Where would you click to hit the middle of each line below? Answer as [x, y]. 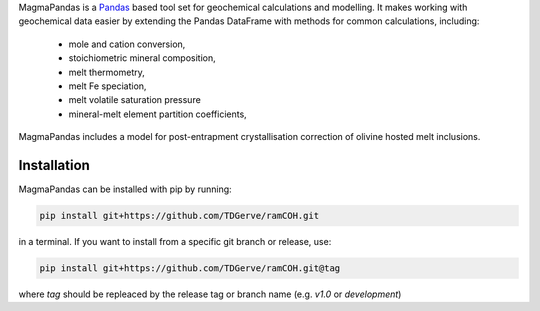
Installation [54, 165]
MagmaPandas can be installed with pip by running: [125, 189]
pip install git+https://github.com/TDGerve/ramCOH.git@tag [190, 268]
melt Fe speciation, [107, 86]
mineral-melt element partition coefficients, [157, 114]
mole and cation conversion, [127, 44]
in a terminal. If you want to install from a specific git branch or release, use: [175, 241]
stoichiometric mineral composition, [142, 58]
